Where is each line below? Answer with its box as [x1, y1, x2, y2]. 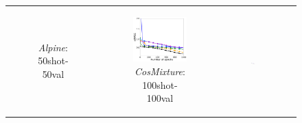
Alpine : [38, 40, 68, 54]
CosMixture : [134, 64, 185, 78]
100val [146, 91, 174, 105]
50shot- [38, 53, 69, 68]
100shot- [142, 77, 178, 92]
